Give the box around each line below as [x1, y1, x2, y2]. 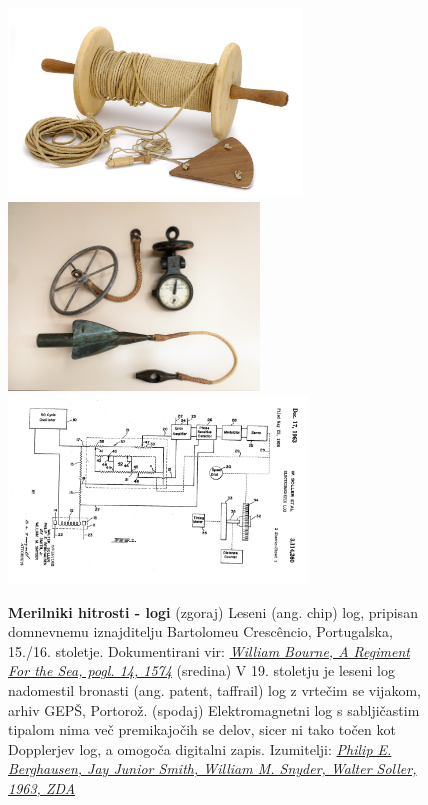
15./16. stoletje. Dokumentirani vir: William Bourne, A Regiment [8, 640, 410, 661]
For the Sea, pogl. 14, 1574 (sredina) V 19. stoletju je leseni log [8, 660, 395, 681]
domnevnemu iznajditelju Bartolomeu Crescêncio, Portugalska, [8, 621, 393, 642]
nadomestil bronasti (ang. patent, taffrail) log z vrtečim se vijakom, [8, 680, 421, 701]
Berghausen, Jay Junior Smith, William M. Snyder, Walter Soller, [8, 758, 417, 779]
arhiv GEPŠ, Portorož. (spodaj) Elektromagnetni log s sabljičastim [8, 699, 420, 720]
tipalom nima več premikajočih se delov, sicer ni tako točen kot [8, 719, 396, 740]
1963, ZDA [8, 778, 76, 799]
